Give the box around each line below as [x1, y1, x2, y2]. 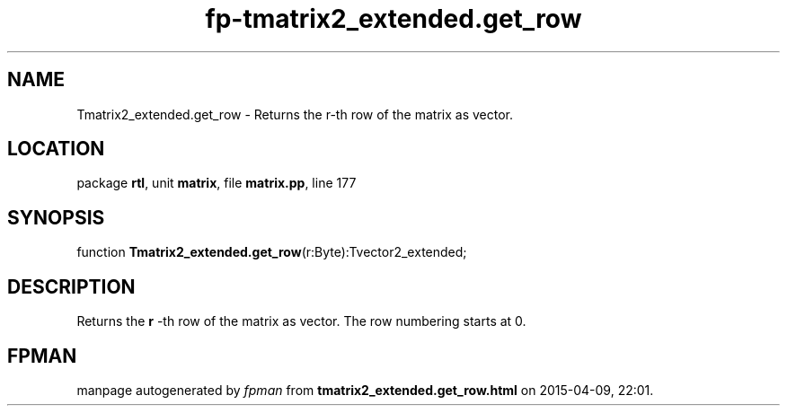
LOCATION [7, 137, 105, 161]
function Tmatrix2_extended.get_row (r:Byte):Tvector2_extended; [76, 244, 467, 260]
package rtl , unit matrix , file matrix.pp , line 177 [76, 175, 357, 191]
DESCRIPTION [7, 275, 136, 298]
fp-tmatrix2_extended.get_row [205, 4, 582, 34]
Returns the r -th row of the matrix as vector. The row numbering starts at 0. [76, 313, 526, 330]
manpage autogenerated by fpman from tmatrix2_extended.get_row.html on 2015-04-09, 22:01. [76, 382, 654, 398]
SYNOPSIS [7, 206, 105, 229]
